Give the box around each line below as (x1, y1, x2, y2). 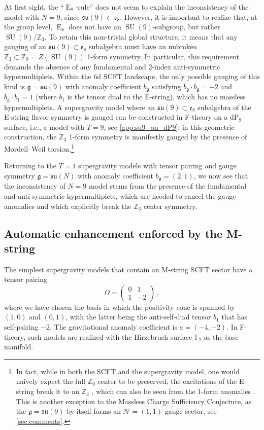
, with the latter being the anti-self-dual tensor (65, 311, 211, 322)
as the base (204, 331, 239, 342)
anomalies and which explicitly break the (4, 200, 131, 211)
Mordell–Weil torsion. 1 (4, 142, 74, 154)
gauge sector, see (164, 406, 217, 416)
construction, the (4, 131, 57, 142)
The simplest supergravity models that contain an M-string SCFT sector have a (4, 264, 253, 274)
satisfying (151, 81, 181, 91)
